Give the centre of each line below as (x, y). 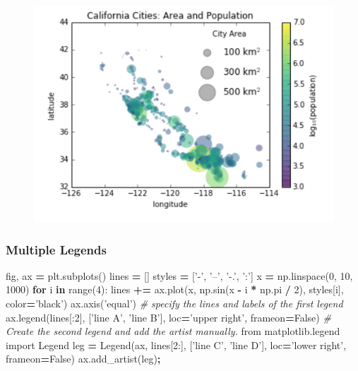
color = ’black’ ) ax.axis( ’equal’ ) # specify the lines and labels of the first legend (174, 304)
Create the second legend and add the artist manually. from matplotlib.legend (173, 331)
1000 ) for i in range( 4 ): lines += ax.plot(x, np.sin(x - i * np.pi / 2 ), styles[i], (175, 289)
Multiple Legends (56, 249)
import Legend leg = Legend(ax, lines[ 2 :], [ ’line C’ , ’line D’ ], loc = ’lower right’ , (176, 344)
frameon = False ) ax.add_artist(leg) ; (83, 359)
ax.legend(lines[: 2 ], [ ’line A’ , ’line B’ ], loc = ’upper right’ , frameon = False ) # (168, 317)
